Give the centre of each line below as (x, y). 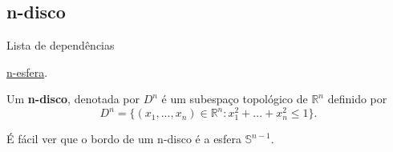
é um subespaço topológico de (235, 99)
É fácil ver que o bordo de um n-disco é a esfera (124, 139)
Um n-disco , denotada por (73, 99)
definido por (357, 99)
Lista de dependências (61, 45)
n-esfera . (27, 72)
